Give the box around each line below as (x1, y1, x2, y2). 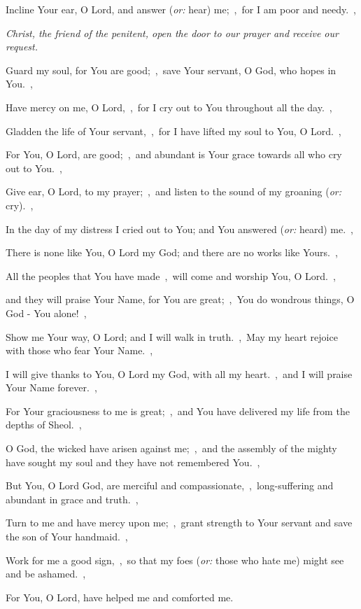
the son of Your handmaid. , (6, 529, 128, 544)
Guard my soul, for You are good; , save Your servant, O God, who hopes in (6, 62, 337, 77)
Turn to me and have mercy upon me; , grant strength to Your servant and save (6, 515, 353, 530)
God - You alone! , (6, 305, 87, 320)
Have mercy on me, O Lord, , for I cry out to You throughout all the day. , (6, 99, 332, 114)
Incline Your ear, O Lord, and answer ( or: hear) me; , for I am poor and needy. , (6, 2, 356, 16)
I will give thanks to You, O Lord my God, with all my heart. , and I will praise (6, 366, 353, 381)
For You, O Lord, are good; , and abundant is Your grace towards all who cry (6, 147, 342, 162)
